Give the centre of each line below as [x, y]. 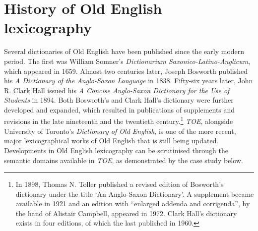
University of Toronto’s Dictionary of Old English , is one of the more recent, [120, 131]
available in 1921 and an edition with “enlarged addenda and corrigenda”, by [133, 203]
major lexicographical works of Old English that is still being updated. [111, 141]
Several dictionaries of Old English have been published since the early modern [124, 51]
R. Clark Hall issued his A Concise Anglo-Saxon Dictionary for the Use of [117, 90]
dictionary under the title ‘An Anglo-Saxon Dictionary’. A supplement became [135, 194]
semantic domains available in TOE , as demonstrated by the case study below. [124, 160]
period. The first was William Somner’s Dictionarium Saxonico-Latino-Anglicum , [127, 61]
